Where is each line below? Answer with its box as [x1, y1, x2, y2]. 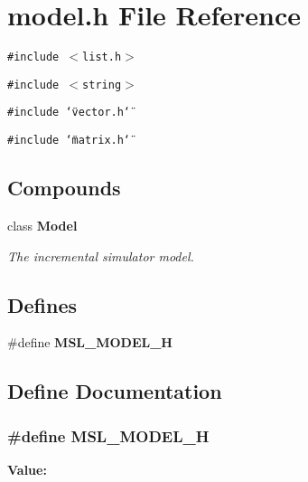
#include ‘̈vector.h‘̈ [7, 106, 131, 119]
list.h [82, 51, 122, 64]
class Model [7, 215, 78, 234]
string [82, 78, 122, 91]
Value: [7, 459, 47, 478]
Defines [7, 290, 78, 318]
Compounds [7, 174, 121, 202]
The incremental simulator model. [7, 246, 194, 265]
